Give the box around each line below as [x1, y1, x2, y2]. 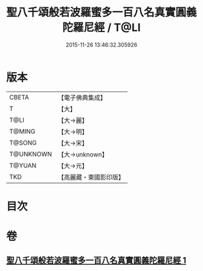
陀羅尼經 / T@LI [62, 21, 141, 35]
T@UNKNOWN [9, 150, 53, 158]
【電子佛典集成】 [57, 93, 107, 102]
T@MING [9, 127, 36, 135]
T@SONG [9, 138, 37, 147]
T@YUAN [9, 161, 37, 170]
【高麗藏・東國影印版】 [57, 173, 125, 181]
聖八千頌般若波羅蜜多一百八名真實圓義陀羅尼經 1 [6, 255, 187, 266]
